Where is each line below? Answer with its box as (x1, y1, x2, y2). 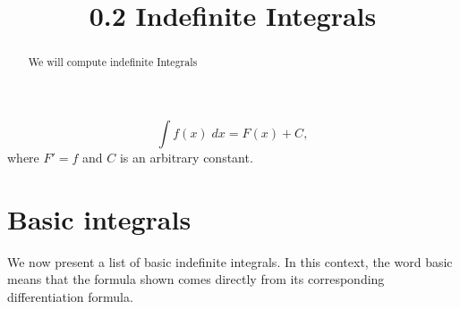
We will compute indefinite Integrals (28, 54, 198, 70)
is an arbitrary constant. (119, 147, 253, 166)
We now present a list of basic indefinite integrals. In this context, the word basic (7, 252, 453, 271)
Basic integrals (7, 200, 192, 237)
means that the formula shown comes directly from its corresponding (7, 270, 385, 288)
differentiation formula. (7, 287, 133, 305)
